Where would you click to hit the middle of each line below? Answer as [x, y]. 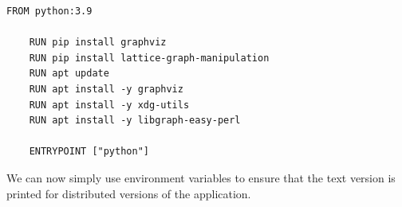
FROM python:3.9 [49, 11]
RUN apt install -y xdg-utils [109, 105]
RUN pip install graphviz [98, 43]
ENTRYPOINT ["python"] [89, 152]
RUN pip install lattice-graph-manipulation [149, 58]
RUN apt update [69, 74]
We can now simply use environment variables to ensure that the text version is [201, 177]
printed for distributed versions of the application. [129, 193]
